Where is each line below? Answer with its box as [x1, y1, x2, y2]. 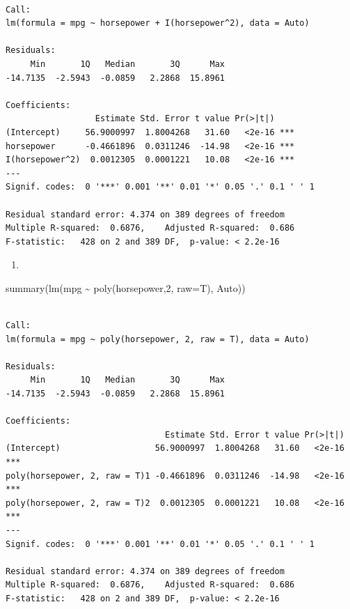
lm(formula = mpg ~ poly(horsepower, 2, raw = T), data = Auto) [6, 334, 310, 344]
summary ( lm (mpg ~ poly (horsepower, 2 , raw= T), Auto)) [6, 280, 246, 295]
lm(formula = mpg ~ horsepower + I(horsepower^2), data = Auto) [6, 18, 310, 29]
